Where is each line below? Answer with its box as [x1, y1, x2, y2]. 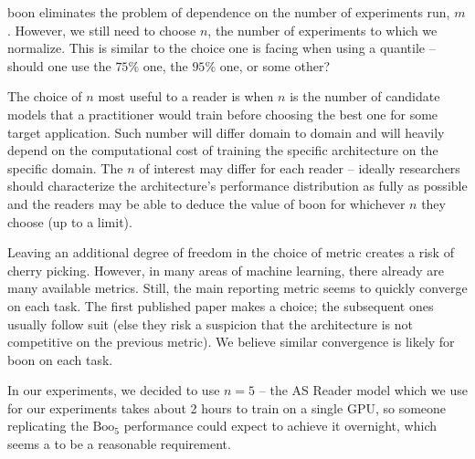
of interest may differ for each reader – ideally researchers [139, 158, 460, 177]
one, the [142, 56, 188, 75]
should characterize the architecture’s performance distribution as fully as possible [7, 176, 468, 195]
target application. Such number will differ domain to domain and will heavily [7, 122, 445, 141]
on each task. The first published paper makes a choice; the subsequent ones [7, 296, 434, 315]
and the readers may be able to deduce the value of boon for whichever [7, 193, 406, 213]
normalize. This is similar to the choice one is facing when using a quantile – [7, 38, 436, 57]
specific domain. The [7, 158, 123, 177]
